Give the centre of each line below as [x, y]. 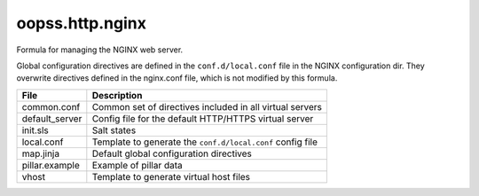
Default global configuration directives [172, 153]
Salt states [114, 130]
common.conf [51, 106]
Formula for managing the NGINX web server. [100, 50]
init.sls [35, 130]
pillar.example [51, 165]
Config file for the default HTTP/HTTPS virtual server [203, 118]
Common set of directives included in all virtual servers [207, 106]
